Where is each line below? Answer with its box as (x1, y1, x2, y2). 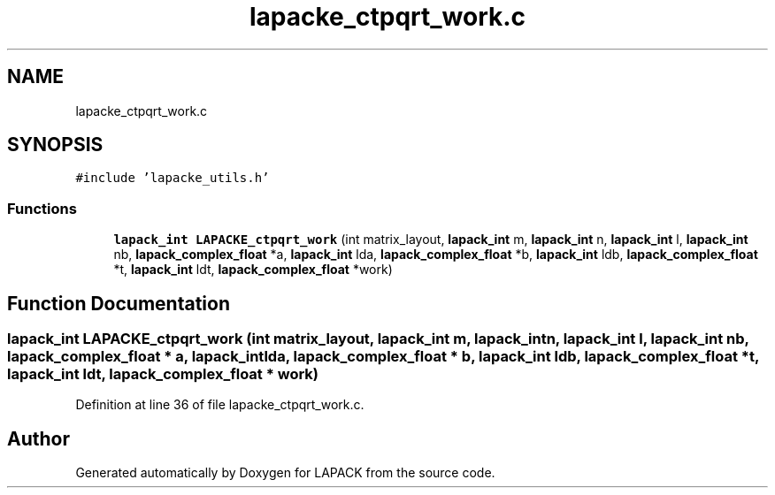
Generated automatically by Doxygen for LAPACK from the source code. (75, 465, 495, 481)
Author (7, 427, 70, 450)
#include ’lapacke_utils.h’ (75, 171, 270, 186)
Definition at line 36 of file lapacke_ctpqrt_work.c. (75, 397, 364, 413)
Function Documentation (7, 292, 230, 315)
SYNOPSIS (7, 133, 104, 156)
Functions (7, 199, 77, 217)
